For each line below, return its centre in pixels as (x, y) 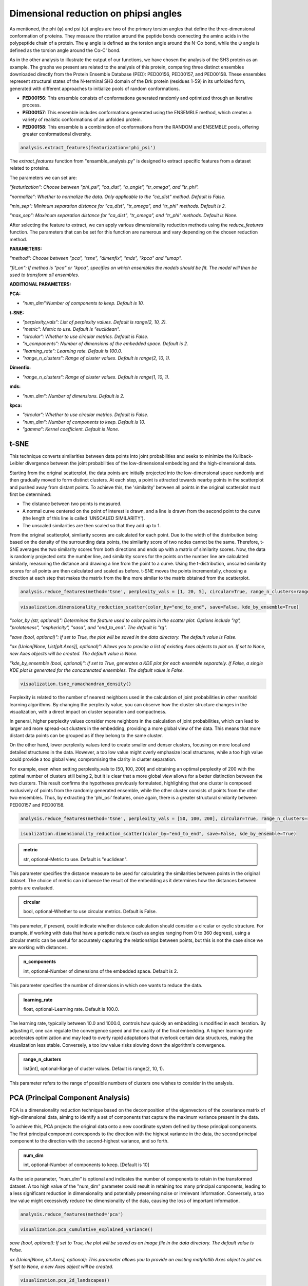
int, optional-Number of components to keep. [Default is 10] (86, 1165)
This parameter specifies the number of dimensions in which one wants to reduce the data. (106, 986)
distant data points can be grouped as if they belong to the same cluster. (86, 736)
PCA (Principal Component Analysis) (70, 1097)
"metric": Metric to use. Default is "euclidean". (71, 329)
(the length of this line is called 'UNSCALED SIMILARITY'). (84, 518)
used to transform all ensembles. (44, 275)
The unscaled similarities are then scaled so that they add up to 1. (92, 525)
